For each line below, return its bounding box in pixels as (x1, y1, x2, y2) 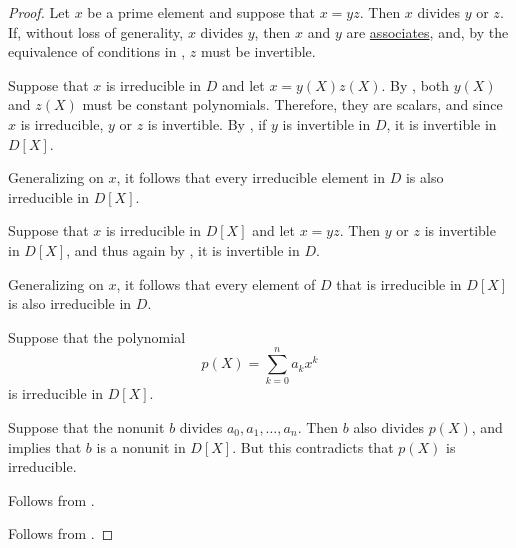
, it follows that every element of (116, 273, 316, 294)
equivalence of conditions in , (8, 41, 186, 62)
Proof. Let (8, 2, 70, 22)
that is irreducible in (336, 273, 462, 294)
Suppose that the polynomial (8, 326, 186, 347)
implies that (8, 436, 82, 457)
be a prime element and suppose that (87, 2, 315, 22)
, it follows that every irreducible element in (116, 167, 386, 188)
